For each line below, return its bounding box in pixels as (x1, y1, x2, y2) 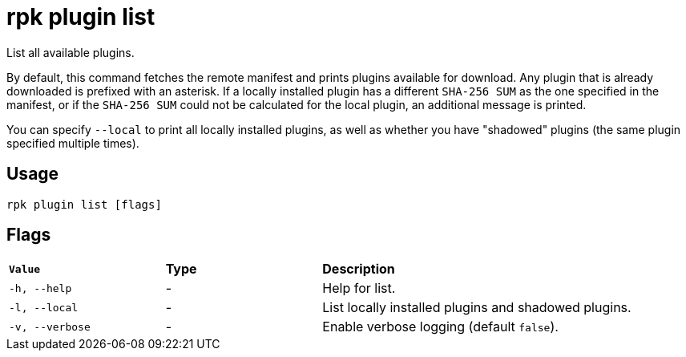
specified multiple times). (6, 136, 139, 150)
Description (322, 261, 395, 278)
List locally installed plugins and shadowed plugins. (322, 299, 632, 316)
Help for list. (322, 280, 396, 297)
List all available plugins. (6, 45, 135, 59)
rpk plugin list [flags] (6, 197, 162, 211)
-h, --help (9, 282, 72, 294)
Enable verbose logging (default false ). (322, 318, 559, 335)
